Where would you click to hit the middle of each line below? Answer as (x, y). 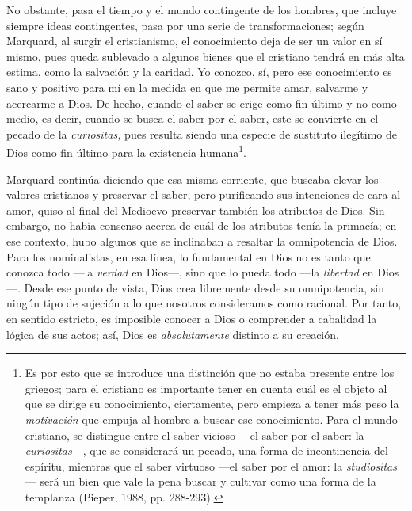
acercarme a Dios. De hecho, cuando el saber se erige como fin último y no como (202, 103)
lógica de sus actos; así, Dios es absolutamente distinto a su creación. (173, 334)
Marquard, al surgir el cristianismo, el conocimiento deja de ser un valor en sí (195, 41)
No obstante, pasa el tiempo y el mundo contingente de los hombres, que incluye (202, 10)
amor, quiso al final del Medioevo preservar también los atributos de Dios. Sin (196, 210)
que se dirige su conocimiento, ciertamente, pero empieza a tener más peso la (212, 404)
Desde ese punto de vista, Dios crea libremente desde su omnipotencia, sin (204, 287)
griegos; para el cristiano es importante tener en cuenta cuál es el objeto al (206, 388)
